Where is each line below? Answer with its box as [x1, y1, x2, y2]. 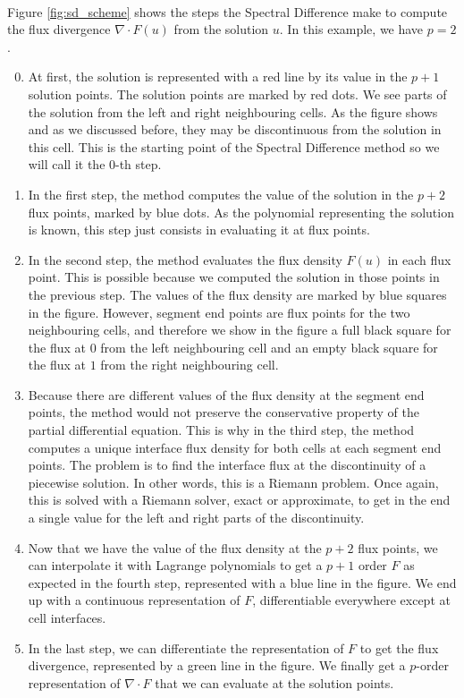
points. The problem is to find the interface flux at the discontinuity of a [28, 455, 426, 474]
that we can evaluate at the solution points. [155, 673, 394, 692]
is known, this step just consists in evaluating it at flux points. [28, 220, 370, 239]
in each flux [387, 250, 451, 268]
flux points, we [358, 538, 438, 557]
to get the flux [359, 638, 439, 657]
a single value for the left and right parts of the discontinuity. [28, 508, 365, 527]
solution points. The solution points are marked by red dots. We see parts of [28, 84, 447, 103]
